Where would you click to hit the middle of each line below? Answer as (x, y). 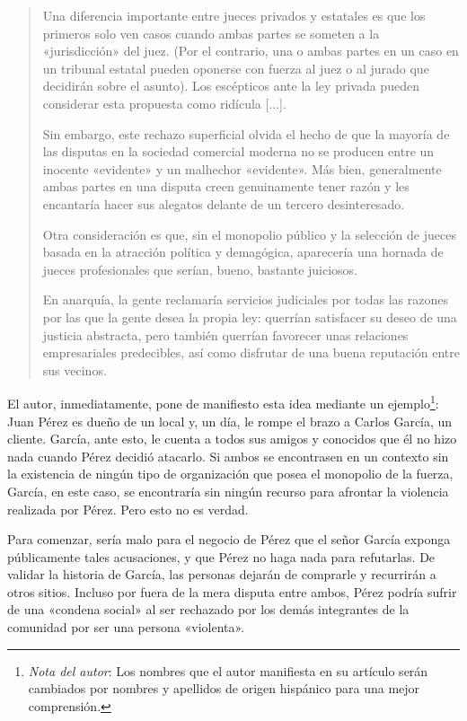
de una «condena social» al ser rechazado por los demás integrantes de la (208, 609)
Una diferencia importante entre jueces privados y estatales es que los (234, 15)
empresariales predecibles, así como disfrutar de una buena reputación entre (251, 352)
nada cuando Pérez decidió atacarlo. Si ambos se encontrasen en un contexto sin (228, 456)
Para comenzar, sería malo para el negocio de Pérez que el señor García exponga (229, 539)
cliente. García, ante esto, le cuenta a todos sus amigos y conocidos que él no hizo (232, 439)
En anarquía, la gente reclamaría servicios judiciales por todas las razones (246, 299)
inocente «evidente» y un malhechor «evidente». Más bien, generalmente (242, 168)
